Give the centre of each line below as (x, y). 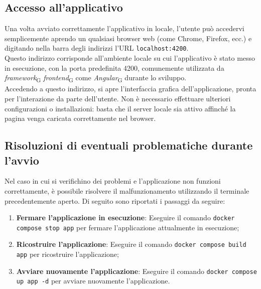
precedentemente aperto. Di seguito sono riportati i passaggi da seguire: (115, 200)
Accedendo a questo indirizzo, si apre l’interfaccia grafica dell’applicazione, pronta (130, 89)
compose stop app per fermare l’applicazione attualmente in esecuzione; (128, 227)
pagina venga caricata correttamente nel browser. (80, 118)
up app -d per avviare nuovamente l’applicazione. (93, 281)
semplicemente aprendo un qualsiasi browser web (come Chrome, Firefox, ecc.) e (128, 38)
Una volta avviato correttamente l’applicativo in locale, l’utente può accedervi (124, 28)
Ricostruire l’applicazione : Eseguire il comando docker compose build (131, 244)
